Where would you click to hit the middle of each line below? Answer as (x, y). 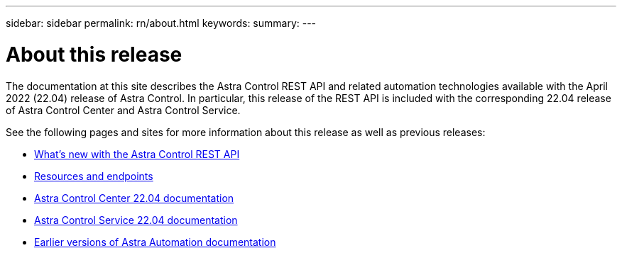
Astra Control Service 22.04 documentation (136, 220)
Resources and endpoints (94, 176)
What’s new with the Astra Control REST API (137, 154)
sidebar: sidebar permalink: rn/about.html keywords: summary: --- (161, 23)
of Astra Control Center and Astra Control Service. (123, 110)
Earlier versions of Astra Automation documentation (155, 242)
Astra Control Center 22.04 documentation (134, 198)
